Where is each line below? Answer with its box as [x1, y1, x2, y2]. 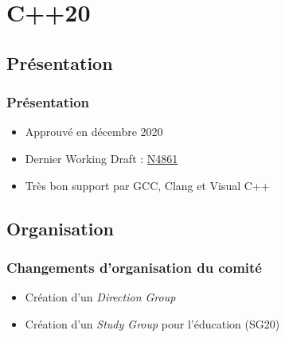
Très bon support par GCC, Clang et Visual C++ [25, 177, 270, 193]
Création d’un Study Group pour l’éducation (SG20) [25, 315, 280, 332]
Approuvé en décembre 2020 [25, 123, 163, 140]
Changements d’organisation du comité [6, 257, 262, 277]
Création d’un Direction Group [25, 289, 176, 305]
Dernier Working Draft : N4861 [25, 150, 178, 166]
